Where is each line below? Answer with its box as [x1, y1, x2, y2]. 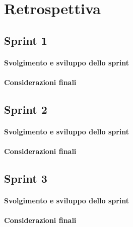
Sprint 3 [4, 171, 47, 186]
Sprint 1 [4, 32, 47, 48]
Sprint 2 [4, 101, 47, 117]
